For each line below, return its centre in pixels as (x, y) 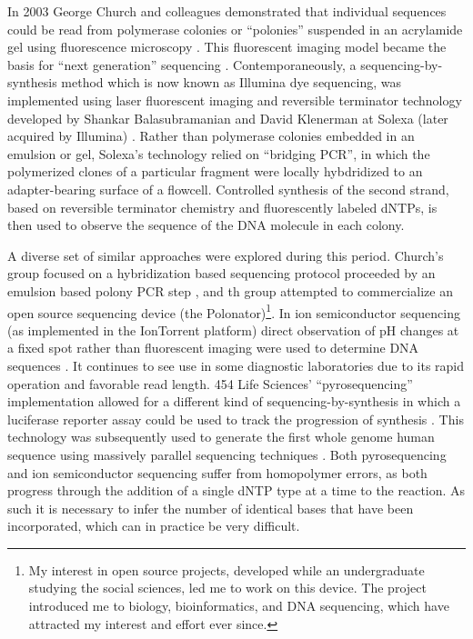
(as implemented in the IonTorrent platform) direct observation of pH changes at (233, 329)
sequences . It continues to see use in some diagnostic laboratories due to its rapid (236, 365)
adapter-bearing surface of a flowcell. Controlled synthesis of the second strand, (228, 189)
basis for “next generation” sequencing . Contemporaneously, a (182, 64)
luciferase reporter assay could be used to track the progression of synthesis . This (236, 419)
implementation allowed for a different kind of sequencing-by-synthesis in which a (234, 401)
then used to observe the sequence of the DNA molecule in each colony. (206, 225)
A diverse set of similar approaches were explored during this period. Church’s (226, 255)
